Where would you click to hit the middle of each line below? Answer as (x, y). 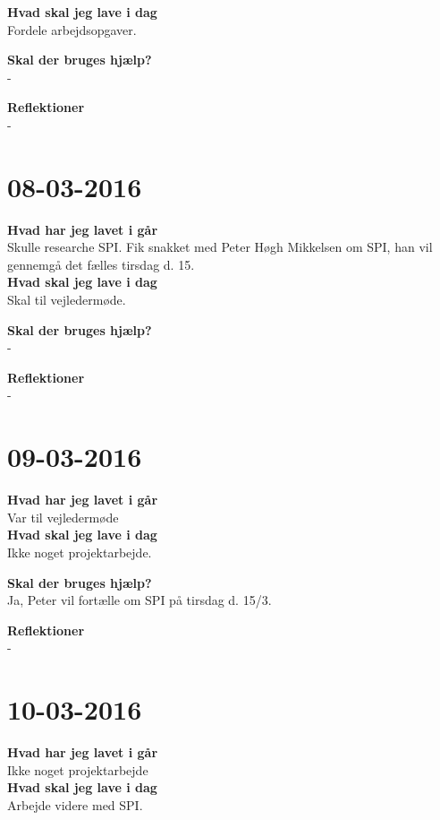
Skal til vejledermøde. (67, 300)
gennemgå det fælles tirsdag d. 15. (101, 264)
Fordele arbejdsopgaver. (72, 29)
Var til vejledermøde (63, 517)
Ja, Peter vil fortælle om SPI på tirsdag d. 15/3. (140, 600)
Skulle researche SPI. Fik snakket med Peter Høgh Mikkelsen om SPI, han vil (220, 247)
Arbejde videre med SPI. (75, 804)
